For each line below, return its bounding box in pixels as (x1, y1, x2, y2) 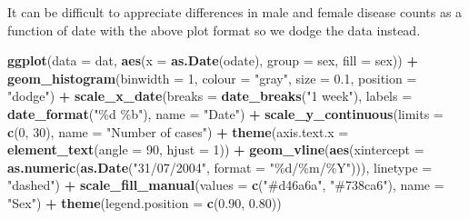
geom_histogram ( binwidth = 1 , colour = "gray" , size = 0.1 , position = (7, 68, 417, 87)
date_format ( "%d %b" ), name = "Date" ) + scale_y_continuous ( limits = (7, 104, 444, 123)
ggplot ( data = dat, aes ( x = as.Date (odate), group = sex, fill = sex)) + (7, 51, 418, 70)
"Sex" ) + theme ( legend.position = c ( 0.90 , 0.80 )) (7, 193, 282, 212)
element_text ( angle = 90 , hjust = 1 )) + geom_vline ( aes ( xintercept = (7, 140, 424, 159)
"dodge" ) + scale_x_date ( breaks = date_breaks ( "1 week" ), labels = (7, 86, 413, 105)
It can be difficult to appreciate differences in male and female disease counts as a (7, 3, 463, 21)
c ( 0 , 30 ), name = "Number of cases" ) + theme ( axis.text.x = (7, 122, 349, 141)
